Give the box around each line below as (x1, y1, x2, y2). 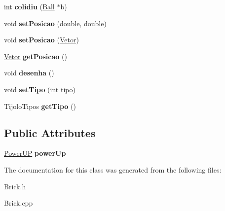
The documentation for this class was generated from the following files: (4, 164, 222, 175)
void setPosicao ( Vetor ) (4, 35, 79, 45)
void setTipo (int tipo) (4, 84, 75, 94)
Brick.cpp (4, 198, 33, 208)
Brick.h (4, 181, 26, 191)
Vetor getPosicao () (4, 51, 67, 61)
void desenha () (4, 68, 54, 78)
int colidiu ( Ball (4, 1, 55, 11)
